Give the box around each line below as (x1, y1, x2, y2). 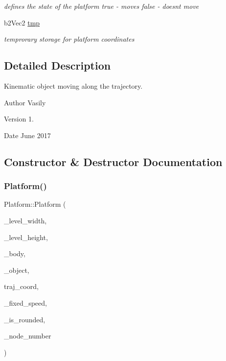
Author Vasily (4, 97, 46, 107)
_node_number (4, 331, 51, 341)
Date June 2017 (4, 130, 51, 140)
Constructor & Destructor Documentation (4, 154, 223, 169)
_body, (4, 248, 25, 259)
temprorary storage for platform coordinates (4, 34, 135, 44)
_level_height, (4, 232, 48, 242)
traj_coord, (4, 281, 39, 291)
